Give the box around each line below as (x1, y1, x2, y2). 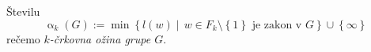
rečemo (6, 30, 40, 46)
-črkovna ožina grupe (49, 30, 151, 46)
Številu (6, 3, 40, 19)
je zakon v (252, 19, 302, 31)
